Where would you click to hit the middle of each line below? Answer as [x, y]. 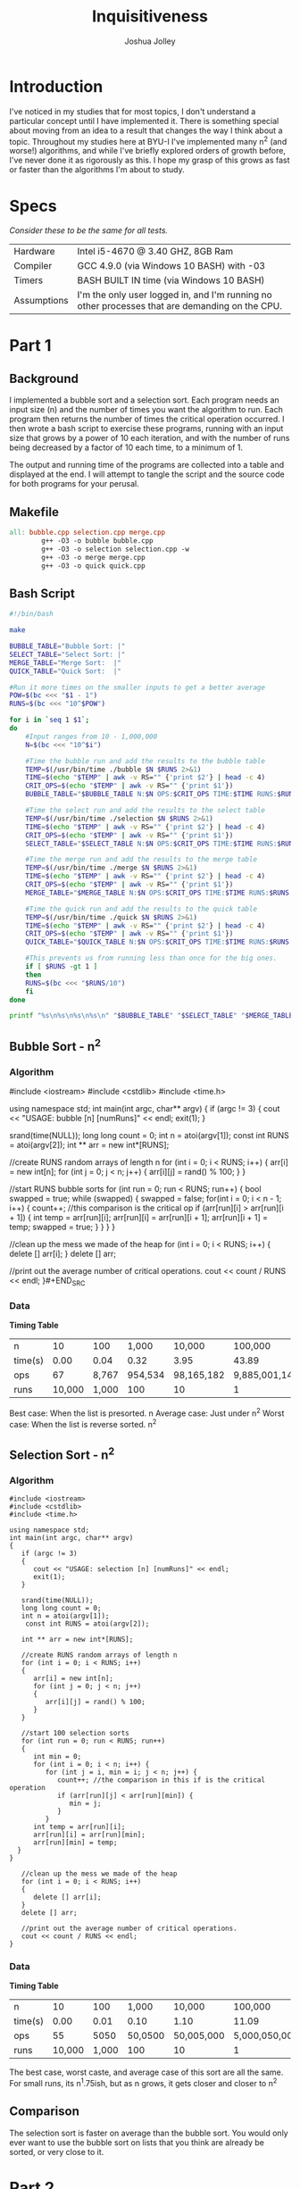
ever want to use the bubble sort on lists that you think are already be [137, 2142]
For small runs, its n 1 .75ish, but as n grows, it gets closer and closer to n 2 [143, 2083]
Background [44, 378]
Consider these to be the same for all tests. [88, 230]
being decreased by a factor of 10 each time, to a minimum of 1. [126, 447]
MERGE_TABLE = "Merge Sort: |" [66, 662]
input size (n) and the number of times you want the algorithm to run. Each [146, 410]
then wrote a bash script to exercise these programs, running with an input [146, 429]
